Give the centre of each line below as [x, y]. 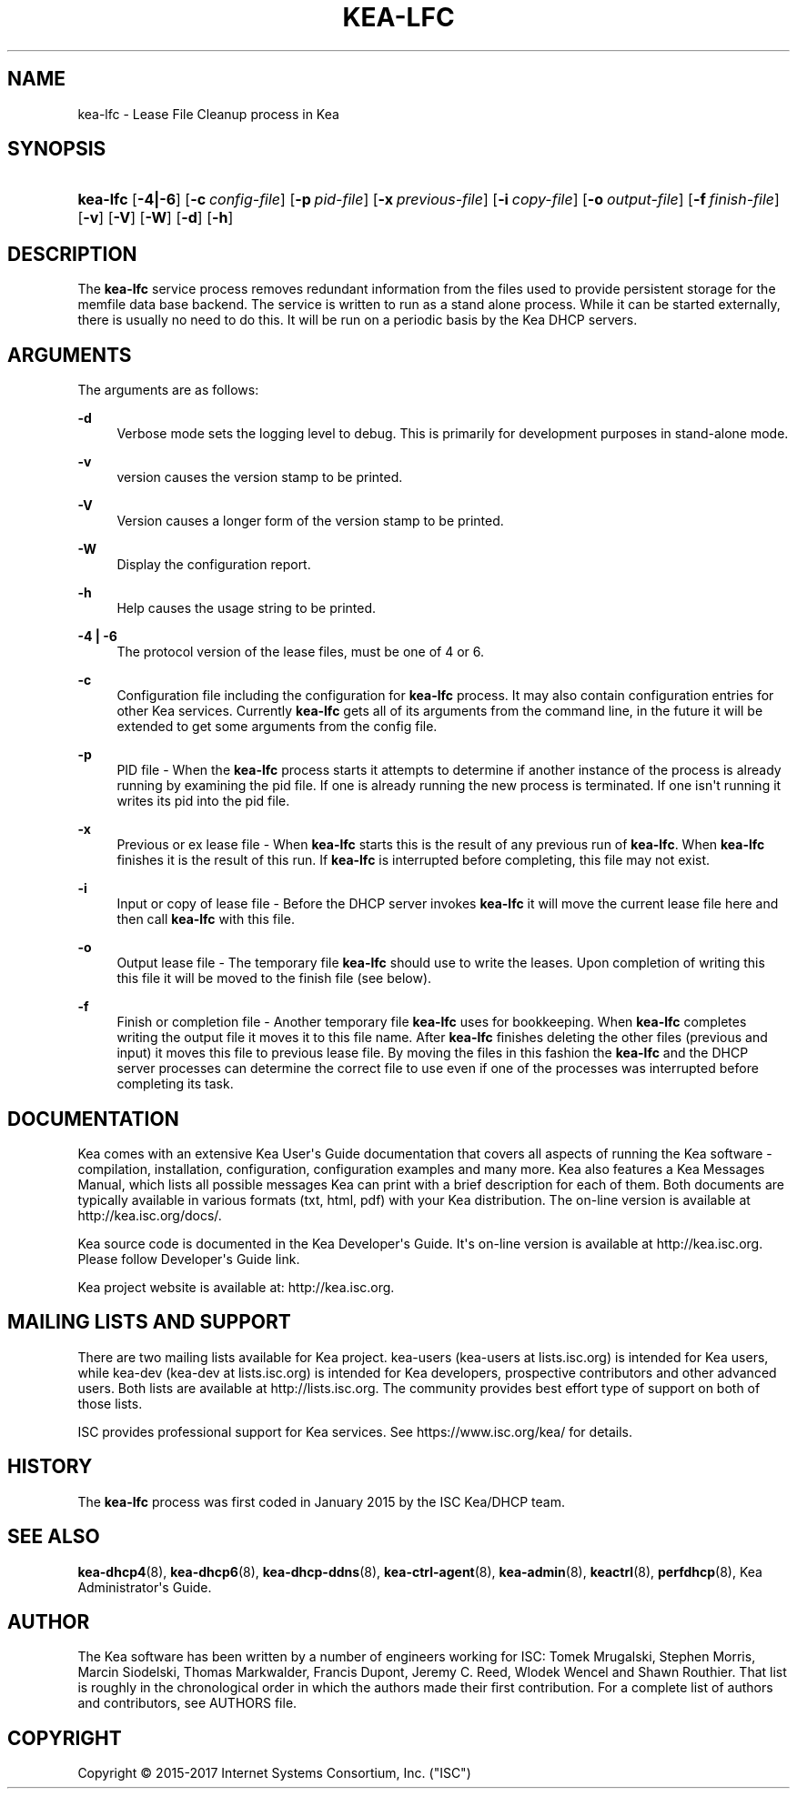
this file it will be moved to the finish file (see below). [274, 978]
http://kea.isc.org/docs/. [150, 1215]
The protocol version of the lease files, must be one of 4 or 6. [301, 652]
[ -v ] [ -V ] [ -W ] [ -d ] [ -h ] [156, 218]
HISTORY [50, 1467]
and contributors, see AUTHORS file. [187, 1703]
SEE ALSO [54, 1537]
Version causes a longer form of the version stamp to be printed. [310, 521]
